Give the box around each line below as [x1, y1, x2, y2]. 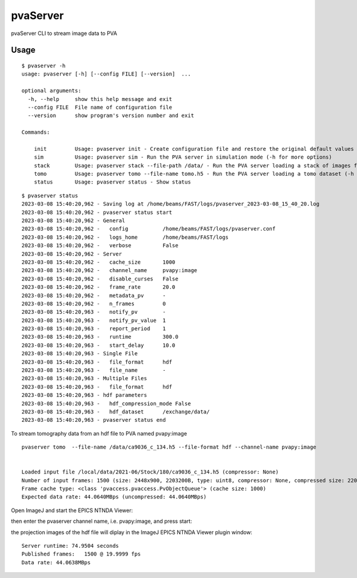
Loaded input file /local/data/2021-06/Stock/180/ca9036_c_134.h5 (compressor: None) [21, 469, 279, 475]
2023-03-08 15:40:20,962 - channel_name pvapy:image [21, 267, 198, 274]
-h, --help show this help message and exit [27, 96, 173, 102]
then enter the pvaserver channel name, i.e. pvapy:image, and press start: [11, 517, 193, 525]
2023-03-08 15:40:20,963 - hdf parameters [21, 392, 148, 399]
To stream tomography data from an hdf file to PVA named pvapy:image [11, 429, 187, 437]
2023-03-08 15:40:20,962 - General [21, 217, 126, 224]
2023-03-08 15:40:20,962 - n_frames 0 [21, 300, 166, 307]
